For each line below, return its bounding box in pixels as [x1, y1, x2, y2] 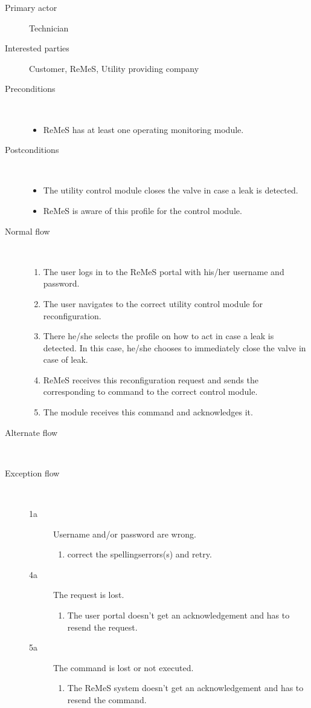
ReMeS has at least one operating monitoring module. [43, 123, 244, 135]
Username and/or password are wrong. [53, 527, 196, 540]
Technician [29, 21, 69, 34]
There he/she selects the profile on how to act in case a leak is [43, 330, 274, 342]
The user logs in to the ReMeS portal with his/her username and [43, 265, 284, 278]
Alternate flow [5, 426, 58, 438]
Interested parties [5, 42, 69, 54]
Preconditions [5, 82, 56, 95]
